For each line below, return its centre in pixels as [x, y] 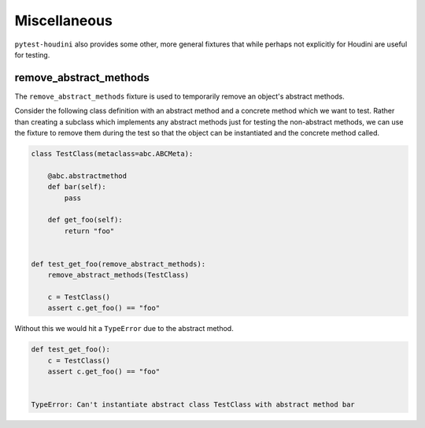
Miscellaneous [64, 20]
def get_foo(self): [85, 220]
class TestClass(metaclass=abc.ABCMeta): [112, 154]
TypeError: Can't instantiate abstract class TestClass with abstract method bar [193, 405]
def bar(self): [77, 187]
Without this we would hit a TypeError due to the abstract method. [124, 329]
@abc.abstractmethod [87, 176]
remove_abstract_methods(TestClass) [118, 275]
